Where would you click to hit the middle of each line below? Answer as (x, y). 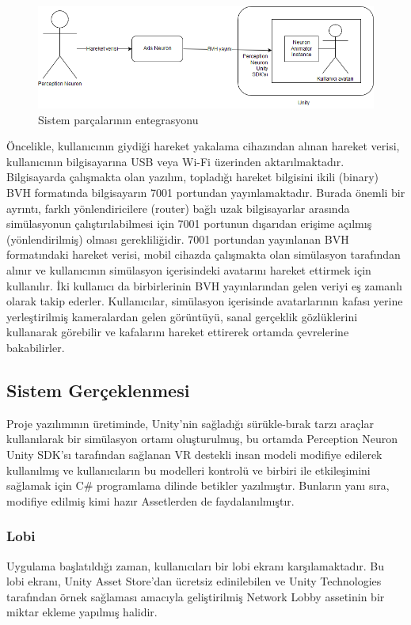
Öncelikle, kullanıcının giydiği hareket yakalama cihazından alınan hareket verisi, (203, 146)
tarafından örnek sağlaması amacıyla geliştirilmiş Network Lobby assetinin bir (196, 596)
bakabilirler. (36, 347)
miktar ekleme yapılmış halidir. (82, 612)
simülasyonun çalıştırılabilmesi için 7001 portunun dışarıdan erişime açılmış (189, 223)
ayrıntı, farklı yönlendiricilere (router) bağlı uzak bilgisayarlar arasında (178, 208)
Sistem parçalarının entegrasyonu (118, 119)
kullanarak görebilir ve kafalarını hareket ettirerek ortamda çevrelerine (178, 332)
